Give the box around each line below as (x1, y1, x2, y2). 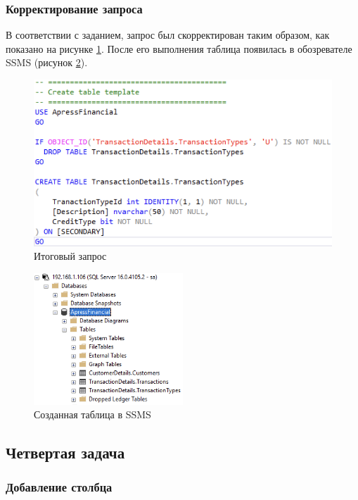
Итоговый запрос (34, 249, 107, 263)
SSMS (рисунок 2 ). (6, 55, 88, 70)
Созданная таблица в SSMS (34, 407, 151, 422)
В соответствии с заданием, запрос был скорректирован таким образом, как (6, 27, 330, 42)
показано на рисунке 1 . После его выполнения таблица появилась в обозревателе (6, 41, 352, 56)
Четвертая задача (6, 442, 125, 463)
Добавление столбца (6, 478, 113, 496)
